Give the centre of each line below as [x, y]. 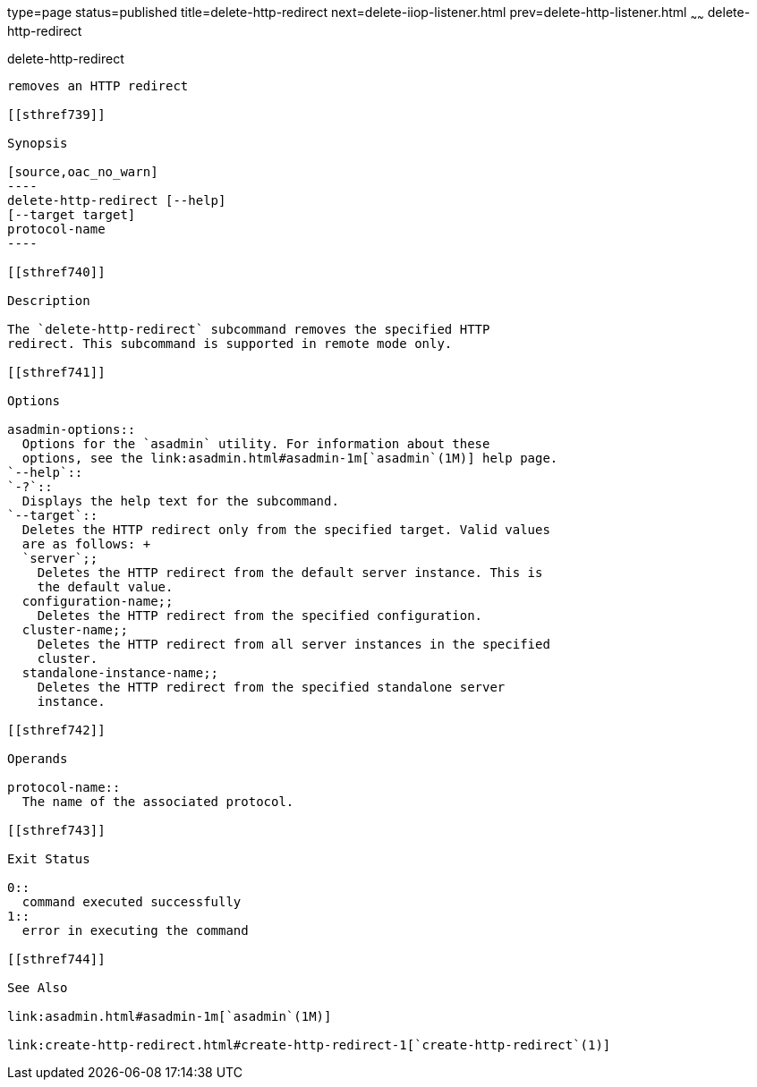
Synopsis [38, 143]
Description [49, 300]
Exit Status [49, 858]
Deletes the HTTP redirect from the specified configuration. [260, 615]
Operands [38, 758]
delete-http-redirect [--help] [117, 200]
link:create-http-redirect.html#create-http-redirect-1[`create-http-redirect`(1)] [309, 1045]
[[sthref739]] [56, 114]
